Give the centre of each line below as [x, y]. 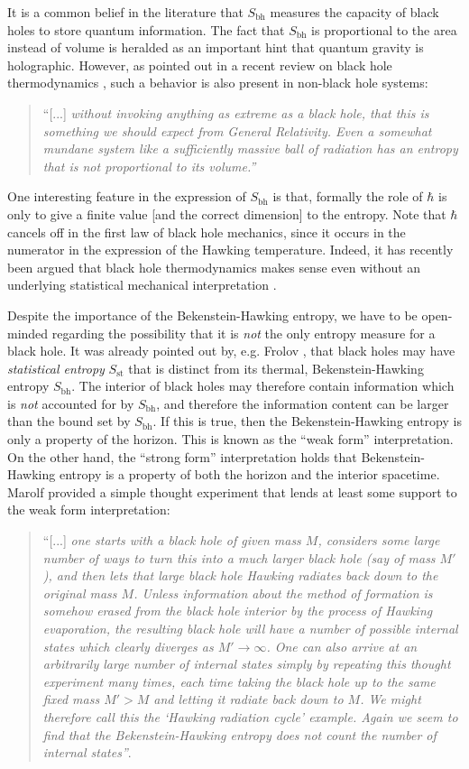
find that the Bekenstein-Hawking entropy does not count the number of [239, 734]
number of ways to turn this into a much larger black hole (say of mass [239, 557]
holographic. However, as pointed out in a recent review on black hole [200, 65]
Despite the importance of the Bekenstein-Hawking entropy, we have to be [212, 315]
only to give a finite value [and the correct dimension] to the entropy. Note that [227, 213]
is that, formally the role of [348, 196]
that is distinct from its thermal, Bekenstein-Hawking [276, 368]
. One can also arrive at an [342, 646]
